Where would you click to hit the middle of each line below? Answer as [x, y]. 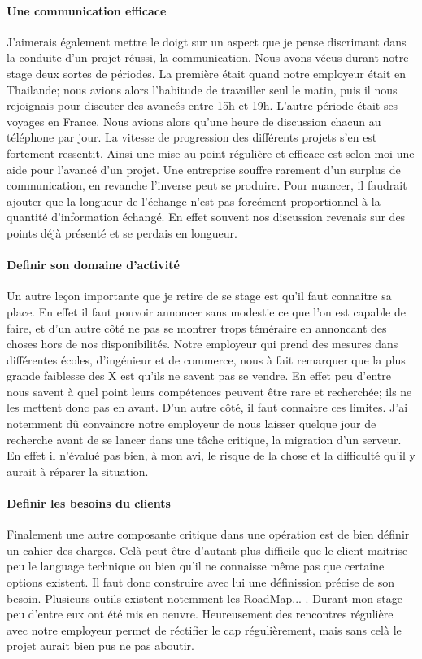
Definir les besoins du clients [89, 503]
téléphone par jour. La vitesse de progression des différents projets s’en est [192, 137]
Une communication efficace [87, 10]
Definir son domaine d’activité [93, 265]
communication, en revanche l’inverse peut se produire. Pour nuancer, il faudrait [207, 185]
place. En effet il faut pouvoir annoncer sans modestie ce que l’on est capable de [206, 311]
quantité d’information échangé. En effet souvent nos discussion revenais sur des [206, 217]
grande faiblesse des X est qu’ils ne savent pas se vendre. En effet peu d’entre [199, 375]
